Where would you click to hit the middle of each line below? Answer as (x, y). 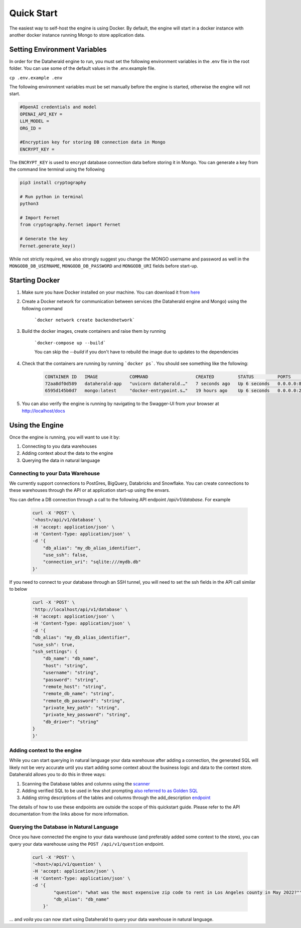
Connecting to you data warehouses (59, 446)
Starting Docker (35, 280)
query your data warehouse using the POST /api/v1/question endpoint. (87, 844)
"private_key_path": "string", (81, 708)
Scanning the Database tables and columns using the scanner (86, 783)
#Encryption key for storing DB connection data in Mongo (93, 142)
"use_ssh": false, (65, 555)
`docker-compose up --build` (70, 343)
